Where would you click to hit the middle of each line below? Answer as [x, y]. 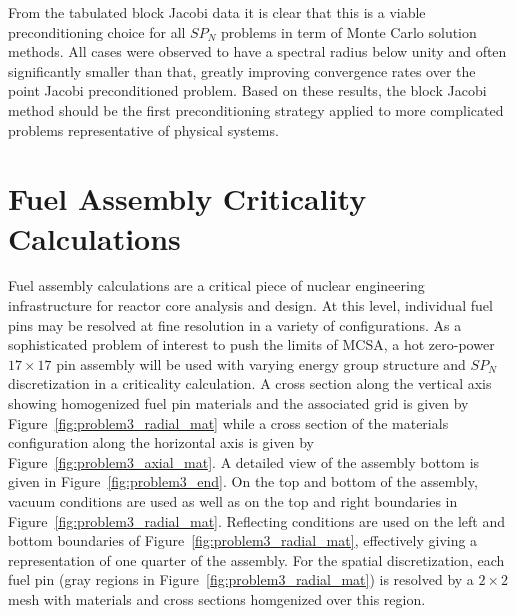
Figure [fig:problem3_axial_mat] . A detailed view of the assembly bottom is [244, 461]
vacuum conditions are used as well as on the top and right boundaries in [233, 501]
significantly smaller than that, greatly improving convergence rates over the [242, 70]
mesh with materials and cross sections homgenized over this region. [217, 598]
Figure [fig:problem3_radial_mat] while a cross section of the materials [228, 422]
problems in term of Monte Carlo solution [349, 31]
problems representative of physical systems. [143, 129]
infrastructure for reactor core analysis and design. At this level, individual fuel [250, 305]
